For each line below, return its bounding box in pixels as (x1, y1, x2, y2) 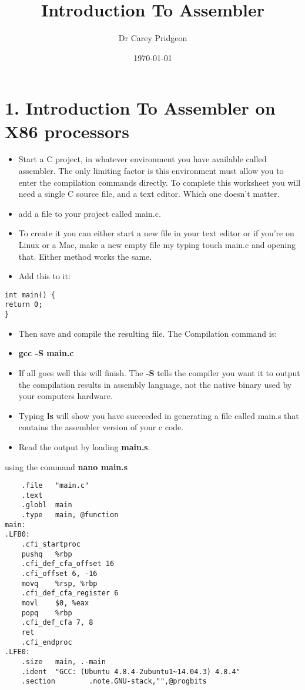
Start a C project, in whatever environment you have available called (18, 153, 267, 165)
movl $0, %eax (21, 598, 89, 607)
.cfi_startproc (21, 540, 81, 549)
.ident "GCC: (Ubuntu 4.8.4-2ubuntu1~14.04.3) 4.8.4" (21, 667, 240, 676)
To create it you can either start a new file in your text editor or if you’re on (18, 227, 294, 239)
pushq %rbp (21, 550, 72, 558)
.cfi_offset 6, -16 (21, 570, 98, 578)
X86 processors (5, 119, 129, 143)
